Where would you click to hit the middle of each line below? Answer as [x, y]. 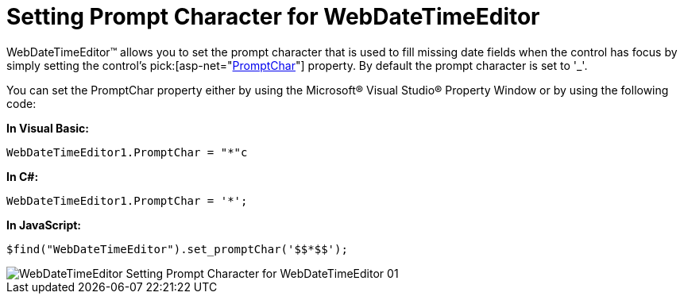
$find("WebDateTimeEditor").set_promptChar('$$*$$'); [177, 249]
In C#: [23, 176]
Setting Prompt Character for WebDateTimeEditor [273, 17]
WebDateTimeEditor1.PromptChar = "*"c [127, 152]
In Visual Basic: [48, 128]
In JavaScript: [44, 225]
